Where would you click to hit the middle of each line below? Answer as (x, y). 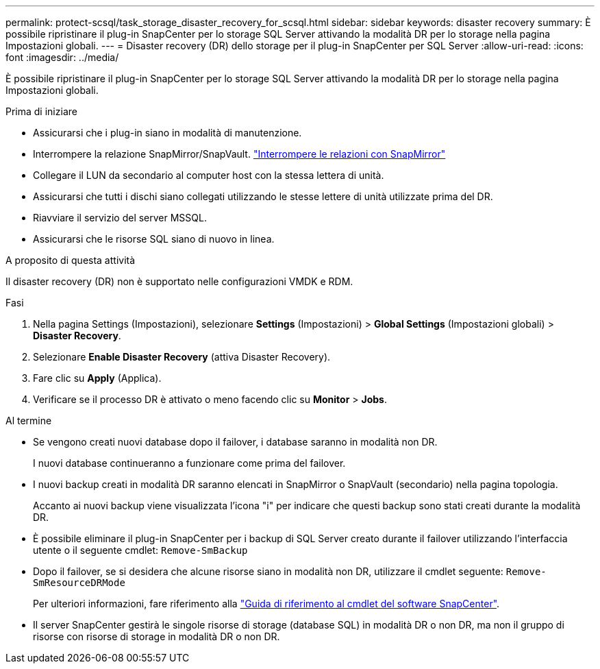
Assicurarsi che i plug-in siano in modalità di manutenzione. (167, 133)
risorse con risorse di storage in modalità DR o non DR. (157, 636)
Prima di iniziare (41, 111)
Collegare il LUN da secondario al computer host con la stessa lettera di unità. (209, 175)
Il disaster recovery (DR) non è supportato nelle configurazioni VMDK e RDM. (179, 281)
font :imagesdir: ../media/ (62, 57)
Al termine (29, 421)
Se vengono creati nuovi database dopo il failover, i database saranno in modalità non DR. (235, 442)
